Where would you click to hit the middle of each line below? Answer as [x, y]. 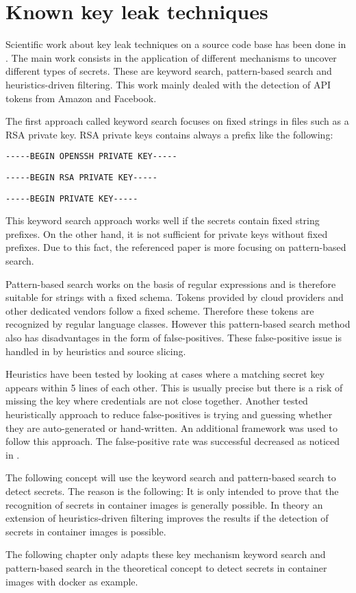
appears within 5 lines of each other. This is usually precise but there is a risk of [174, 387]
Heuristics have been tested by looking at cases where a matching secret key [165, 374]
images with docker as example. [72, 581]
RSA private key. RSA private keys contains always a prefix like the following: [169, 134]
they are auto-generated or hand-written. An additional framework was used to [171, 427]
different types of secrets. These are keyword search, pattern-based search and [169, 71]
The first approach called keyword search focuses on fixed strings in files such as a [177, 121]
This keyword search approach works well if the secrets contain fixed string [163, 220]
